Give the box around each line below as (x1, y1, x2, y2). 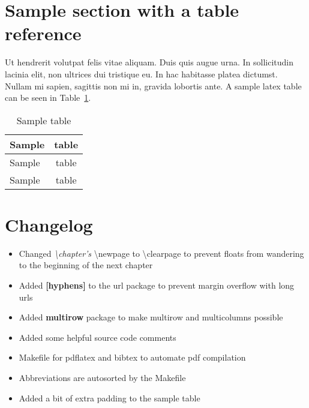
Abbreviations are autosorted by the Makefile (19, 371, 186, 383)
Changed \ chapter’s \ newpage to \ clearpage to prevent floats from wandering (19, 247, 304, 259)
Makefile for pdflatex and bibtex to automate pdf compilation (19, 351, 246, 364)
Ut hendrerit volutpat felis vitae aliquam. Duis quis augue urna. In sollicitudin (5, 56, 293, 68)
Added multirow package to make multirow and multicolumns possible (19, 311, 283, 323)
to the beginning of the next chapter (19, 259, 153, 271)
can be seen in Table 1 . (5, 91, 91, 104)
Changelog (5, 212, 93, 236)
